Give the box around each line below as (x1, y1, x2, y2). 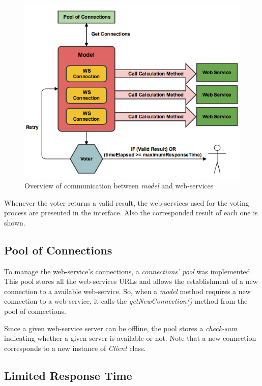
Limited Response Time (4, 367, 132, 383)
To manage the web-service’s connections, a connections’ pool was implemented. (4, 266, 252, 276)
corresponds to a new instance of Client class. (4, 342, 146, 353)
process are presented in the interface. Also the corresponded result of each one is (4, 207, 258, 218)
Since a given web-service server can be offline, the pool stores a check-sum (4, 323, 237, 333)
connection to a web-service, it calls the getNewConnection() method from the (4, 296, 248, 306)
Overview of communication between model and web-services (24, 180, 214, 191)
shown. (4, 217, 25, 228)
